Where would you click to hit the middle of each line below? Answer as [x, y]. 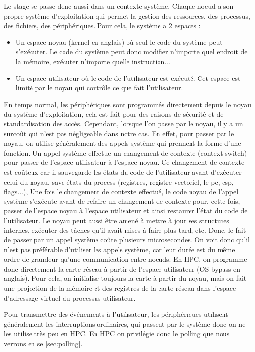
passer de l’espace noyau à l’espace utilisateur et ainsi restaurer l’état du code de [126, 211]
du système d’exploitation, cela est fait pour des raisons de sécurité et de [114, 114]
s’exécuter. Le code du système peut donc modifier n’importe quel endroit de [131, 52]
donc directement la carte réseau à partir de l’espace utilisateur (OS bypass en [122, 268]
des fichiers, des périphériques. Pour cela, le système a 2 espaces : [102, 25]
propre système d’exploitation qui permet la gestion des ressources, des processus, [127, 16]
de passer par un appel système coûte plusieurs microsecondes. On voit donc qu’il [127, 240]
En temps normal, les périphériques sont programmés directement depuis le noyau [128, 104]
